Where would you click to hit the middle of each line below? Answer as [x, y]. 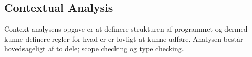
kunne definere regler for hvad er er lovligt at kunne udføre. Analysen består [124, 38]
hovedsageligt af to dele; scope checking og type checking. [94, 49]
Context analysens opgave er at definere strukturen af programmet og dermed [126, 29]
